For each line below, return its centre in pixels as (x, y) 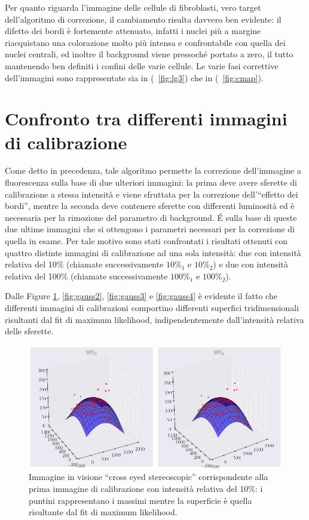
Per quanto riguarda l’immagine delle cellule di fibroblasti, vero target (133, 7)
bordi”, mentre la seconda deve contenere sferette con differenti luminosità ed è (150, 206)
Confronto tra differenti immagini (146, 119)
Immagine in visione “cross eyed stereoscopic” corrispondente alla (149, 477)
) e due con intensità (251, 264)
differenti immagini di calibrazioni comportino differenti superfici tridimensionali (152, 307)
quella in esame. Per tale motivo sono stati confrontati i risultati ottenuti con (146, 241)
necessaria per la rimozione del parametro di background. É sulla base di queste (151, 217)
